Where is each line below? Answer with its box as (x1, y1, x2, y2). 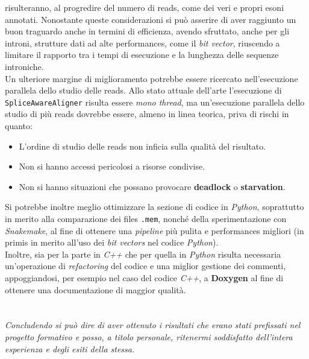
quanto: (5, 119, 33, 132)
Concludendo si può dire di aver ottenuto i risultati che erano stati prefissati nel (5, 319, 301, 331)
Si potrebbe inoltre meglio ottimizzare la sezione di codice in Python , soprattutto (5, 200, 304, 213)
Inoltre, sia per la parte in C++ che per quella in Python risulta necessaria (5, 247, 281, 260)
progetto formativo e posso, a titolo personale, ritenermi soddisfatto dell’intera (5, 330, 293, 343)
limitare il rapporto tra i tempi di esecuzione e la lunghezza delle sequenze (5, 48, 279, 61)
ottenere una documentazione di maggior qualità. (5, 283, 186, 296)
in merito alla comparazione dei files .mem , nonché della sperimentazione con (5, 212, 287, 224)
